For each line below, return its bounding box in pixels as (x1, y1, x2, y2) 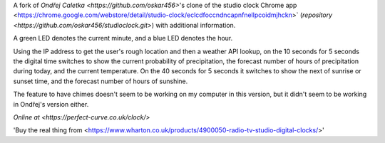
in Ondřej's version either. (13, 100, 89, 108)
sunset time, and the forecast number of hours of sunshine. (13, 77, 188, 85)
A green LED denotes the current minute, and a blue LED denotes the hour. (13, 34, 233, 43)
